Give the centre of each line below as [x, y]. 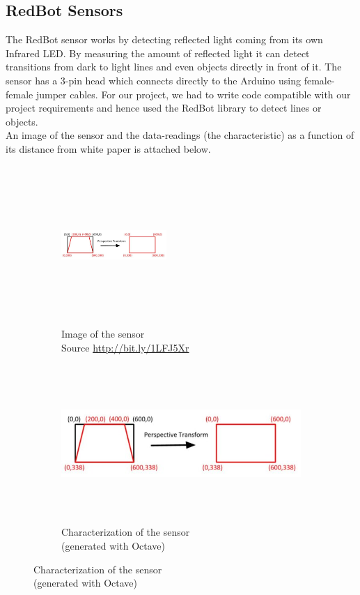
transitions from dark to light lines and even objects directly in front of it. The [174, 67]
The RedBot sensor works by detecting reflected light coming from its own [164, 39]
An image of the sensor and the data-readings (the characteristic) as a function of [180, 135]
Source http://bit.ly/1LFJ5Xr [125, 347]
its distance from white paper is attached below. [108, 148]
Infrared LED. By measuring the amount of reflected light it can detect [158, 53]
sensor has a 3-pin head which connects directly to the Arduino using [154, 80]
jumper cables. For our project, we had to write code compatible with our [193, 94]
